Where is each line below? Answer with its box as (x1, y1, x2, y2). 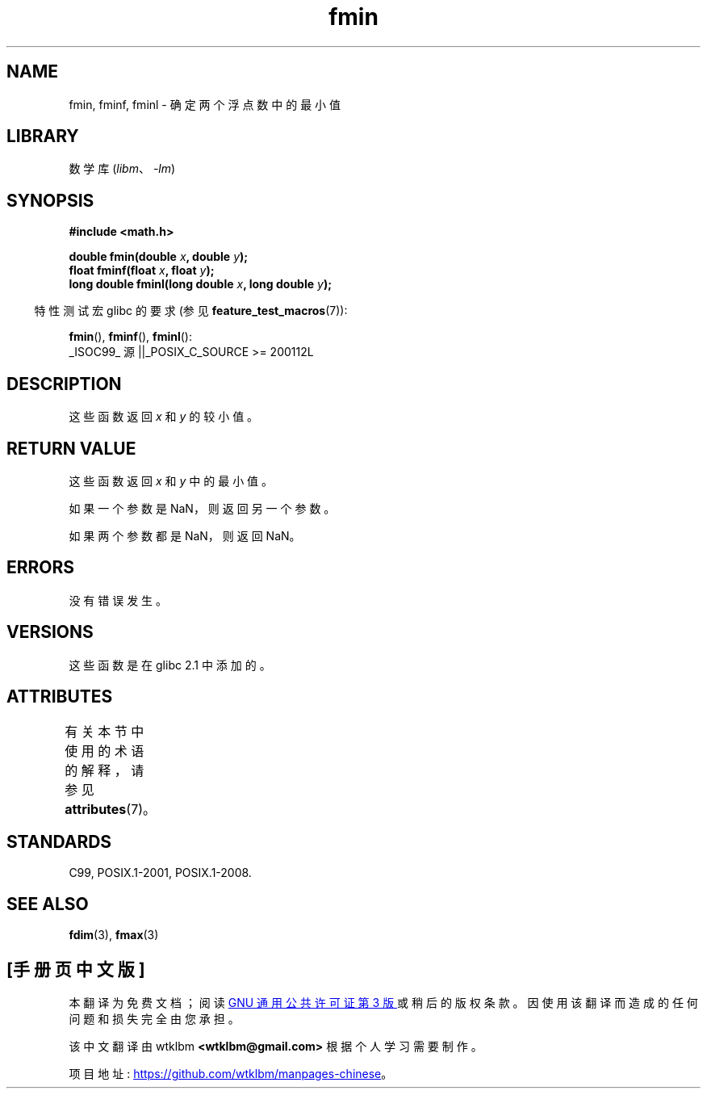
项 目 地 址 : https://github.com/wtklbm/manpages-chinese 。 (69, 1067, 393, 1081)
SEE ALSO (6, 893, 89, 914)
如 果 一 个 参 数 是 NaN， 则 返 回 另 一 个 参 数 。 (69, 501, 336, 515)
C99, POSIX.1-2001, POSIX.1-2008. (69, 866, 252, 880)
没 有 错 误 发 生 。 (69, 593, 168, 607)
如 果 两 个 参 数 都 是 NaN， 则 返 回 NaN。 (69, 528, 301, 543)
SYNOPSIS (6, 190, 94, 211)
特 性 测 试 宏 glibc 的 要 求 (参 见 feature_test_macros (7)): (34, 304, 348, 318)
